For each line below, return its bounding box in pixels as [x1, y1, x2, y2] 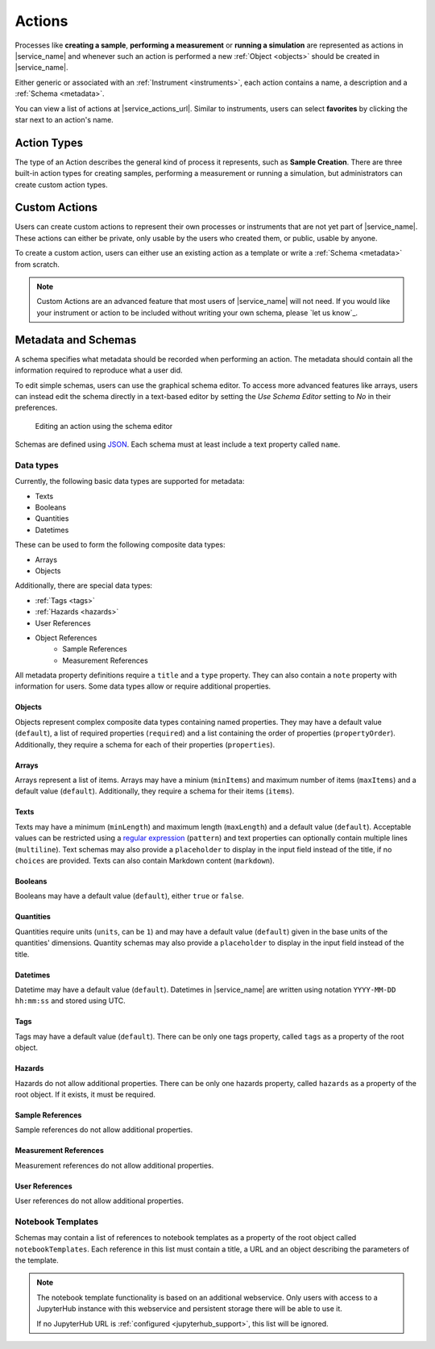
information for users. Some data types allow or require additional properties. [14, 681, 271, 691]
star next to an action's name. [14, 114, 114, 124]
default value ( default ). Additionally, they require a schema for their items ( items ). [14, 786, 295, 796]
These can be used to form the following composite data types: [14, 540, 226, 550]
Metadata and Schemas [14, 333, 137, 347]
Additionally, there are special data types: [14, 581, 153, 590]
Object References [35, 633, 97, 643]
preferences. [14, 403, 58, 413]
